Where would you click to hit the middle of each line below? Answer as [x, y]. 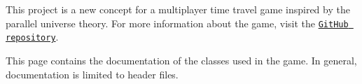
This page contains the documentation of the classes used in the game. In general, [181, 60]
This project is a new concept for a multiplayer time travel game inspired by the [178, 9]
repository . [32, 37]
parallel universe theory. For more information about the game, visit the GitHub [177, 23]
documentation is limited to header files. [92, 74]
